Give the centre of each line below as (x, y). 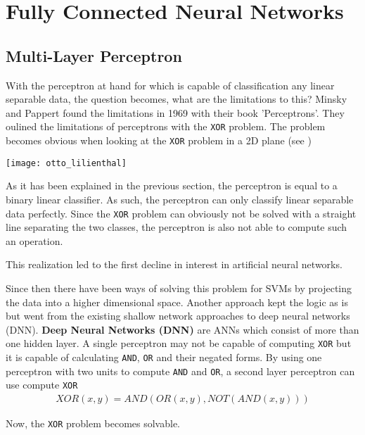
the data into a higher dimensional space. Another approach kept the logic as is (177, 302)
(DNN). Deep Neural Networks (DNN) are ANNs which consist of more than (182, 329)
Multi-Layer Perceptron (94, 55)
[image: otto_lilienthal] (66, 163)
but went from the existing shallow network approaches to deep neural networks (178, 316)
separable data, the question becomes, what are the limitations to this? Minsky (177, 99)
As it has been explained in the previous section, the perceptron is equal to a (172, 185)
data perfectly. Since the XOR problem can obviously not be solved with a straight (181, 213)
